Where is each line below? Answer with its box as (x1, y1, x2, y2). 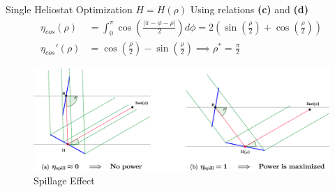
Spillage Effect (33, 173, 95, 187)
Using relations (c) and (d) (190, 2, 308, 16)
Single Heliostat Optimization (6, 2, 133, 16)
